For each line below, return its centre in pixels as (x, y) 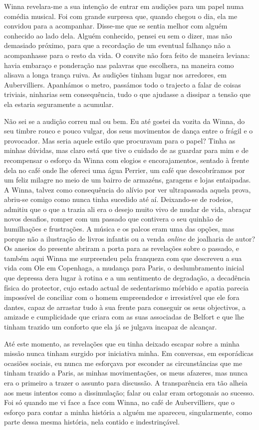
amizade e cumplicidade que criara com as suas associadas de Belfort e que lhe (124, 317)
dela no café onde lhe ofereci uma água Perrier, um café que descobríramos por (125, 170)
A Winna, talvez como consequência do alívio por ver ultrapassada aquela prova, (128, 189)
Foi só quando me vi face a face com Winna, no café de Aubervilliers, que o (120, 402)
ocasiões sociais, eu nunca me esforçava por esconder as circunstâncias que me (123, 363)
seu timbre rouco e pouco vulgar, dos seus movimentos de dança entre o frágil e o (129, 131)
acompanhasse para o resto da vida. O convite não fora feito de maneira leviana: (127, 55)
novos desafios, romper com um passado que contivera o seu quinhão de (114, 219)
